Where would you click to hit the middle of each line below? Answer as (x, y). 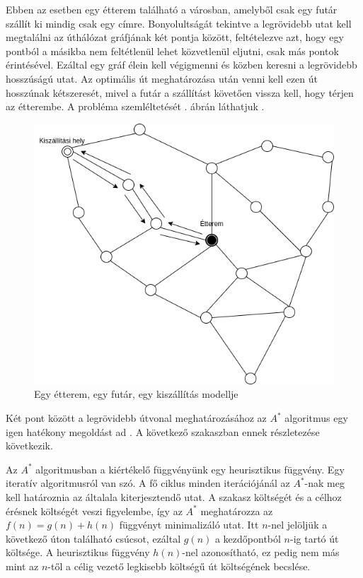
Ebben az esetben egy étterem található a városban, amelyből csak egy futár (172, 9)
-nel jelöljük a (298, 525)
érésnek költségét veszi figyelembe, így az (94, 511)
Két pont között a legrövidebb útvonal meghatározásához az (136, 418)
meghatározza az (237, 511)
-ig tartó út (315, 538)
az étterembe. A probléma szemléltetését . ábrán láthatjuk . (135, 106)
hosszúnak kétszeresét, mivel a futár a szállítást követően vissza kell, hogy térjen (180, 92)
